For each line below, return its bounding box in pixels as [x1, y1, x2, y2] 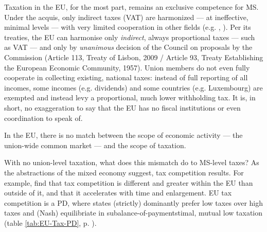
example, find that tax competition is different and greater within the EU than [4, 177, 253, 188]
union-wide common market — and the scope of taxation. [4, 139, 186, 150]
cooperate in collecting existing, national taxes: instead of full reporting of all [4, 72, 248, 83]
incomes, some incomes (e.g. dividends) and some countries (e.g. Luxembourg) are [4, 82, 263, 93]
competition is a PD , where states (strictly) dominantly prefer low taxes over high [4, 197, 263, 208]
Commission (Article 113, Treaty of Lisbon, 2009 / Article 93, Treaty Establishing [4, 51, 263, 62]
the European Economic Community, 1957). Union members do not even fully [4, 62, 250, 73]
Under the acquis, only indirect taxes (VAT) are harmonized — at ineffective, [4, 11, 248, 22]
